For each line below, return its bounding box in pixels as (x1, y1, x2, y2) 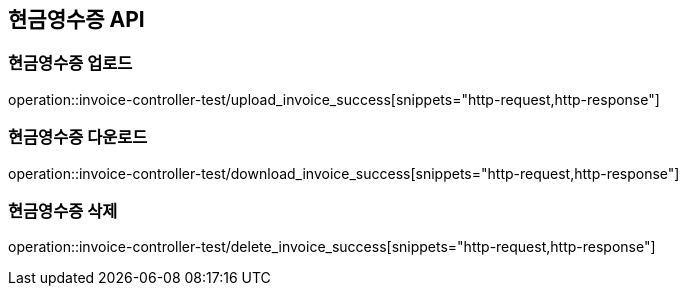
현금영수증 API (8, 7, 145, 32)
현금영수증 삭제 (8, 200, 118, 221)
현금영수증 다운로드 (8, 127, 148, 148)
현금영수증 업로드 (8, 53, 133, 74)
